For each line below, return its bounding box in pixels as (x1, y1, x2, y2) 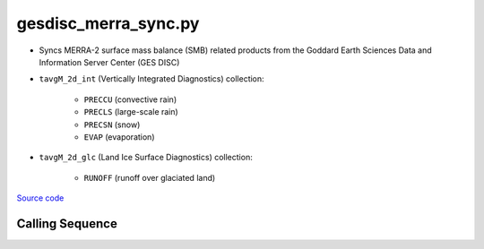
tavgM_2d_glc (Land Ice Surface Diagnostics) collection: (39, 152, 253, 163)
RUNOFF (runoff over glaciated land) (83, 172, 216, 183)
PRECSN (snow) (83, 119, 141, 130)
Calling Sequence (16, 216, 118, 231)
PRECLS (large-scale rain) (83, 107, 178, 117)
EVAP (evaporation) (83, 131, 155, 142)
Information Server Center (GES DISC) (39, 56, 180, 67)
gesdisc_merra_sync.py (16, 13, 200, 33)
